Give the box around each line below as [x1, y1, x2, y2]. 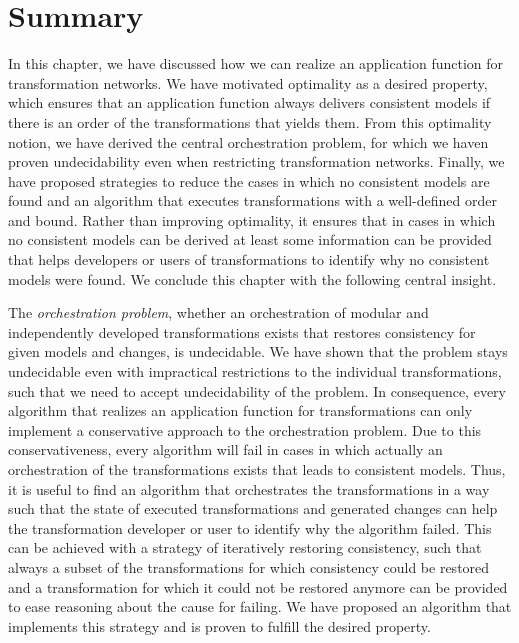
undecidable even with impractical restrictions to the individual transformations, [8, 361, 502, 382]
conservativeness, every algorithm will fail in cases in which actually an [8, 439, 443, 460]
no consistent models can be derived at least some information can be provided [8, 229, 492, 250]
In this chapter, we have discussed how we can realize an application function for [8, 53, 504, 74]
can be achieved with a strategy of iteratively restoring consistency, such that [8, 537, 482, 558]
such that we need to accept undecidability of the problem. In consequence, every [8, 380, 506, 401]
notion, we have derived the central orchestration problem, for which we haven [8, 131, 489, 152]
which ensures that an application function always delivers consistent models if [8, 92, 491, 113]
